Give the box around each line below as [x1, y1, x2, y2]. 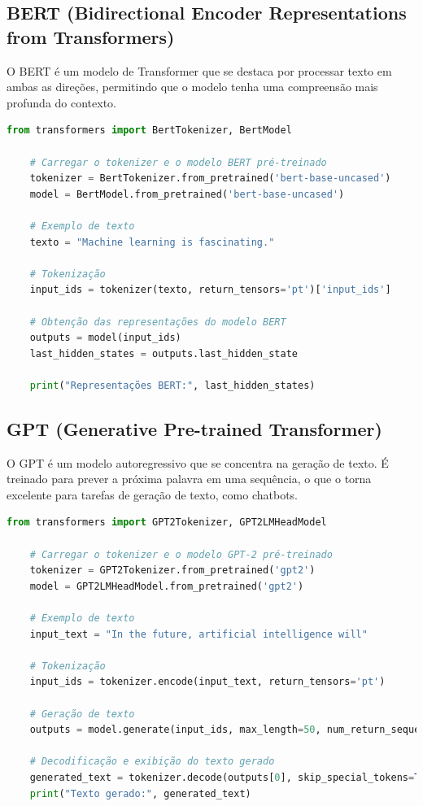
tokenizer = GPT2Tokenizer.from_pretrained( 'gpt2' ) [29, 564, 316, 577]
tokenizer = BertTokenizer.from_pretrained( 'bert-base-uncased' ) [29, 172, 391, 185]
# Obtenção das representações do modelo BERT [29, 316, 286, 328]
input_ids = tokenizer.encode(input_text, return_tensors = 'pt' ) [29, 676, 386, 688]
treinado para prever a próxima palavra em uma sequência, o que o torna [7, 470, 372, 487]
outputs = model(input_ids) [29, 332, 181, 344]
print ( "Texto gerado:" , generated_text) [29, 787, 251, 799]
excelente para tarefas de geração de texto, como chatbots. [7, 486, 298, 503]
